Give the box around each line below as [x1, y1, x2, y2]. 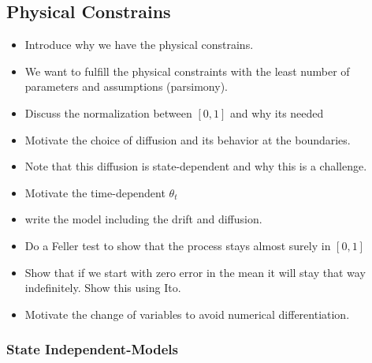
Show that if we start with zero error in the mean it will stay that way [24, 264, 366, 280]
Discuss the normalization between [24, 104, 192, 121]
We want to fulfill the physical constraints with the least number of [24, 62, 350, 79]
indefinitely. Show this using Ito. [24, 279, 181, 296]
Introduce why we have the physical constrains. [24, 36, 254, 53]
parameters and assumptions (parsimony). [24, 78, 228, 95]
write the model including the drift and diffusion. [24, 211, 262, 227]
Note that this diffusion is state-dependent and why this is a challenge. [24, 158, 367, 174]
